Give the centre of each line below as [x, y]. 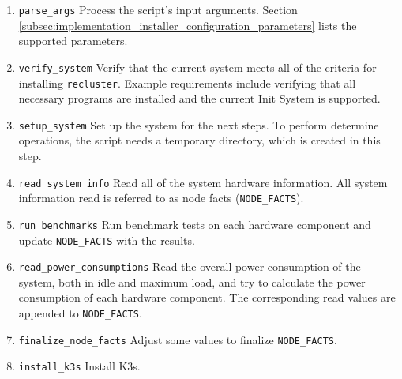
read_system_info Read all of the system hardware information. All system [203, 182]
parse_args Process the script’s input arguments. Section [158, 9]
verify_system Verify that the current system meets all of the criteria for [197, 67]
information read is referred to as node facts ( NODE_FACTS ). [161, 198]
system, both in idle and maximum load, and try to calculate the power [192, 281]
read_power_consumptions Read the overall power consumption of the [190, 266]
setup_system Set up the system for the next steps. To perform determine [199, 124]
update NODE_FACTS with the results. [107, 240]
